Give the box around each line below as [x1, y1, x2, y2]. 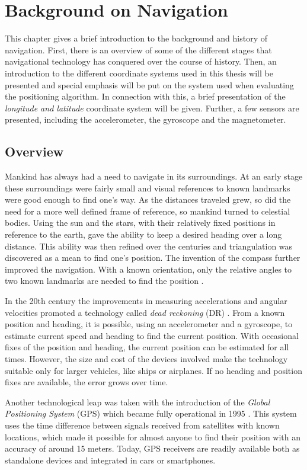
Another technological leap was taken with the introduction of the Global [5, 395, 270, 408]
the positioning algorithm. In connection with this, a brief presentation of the [5, 90, 286, 103]
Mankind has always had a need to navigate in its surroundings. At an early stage [5, 170, 303, 183]
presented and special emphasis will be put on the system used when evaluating [5, 78, 294, 91]
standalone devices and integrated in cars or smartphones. [5, 453, 216, 466]
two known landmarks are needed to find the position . [5, 274, 204, 287]
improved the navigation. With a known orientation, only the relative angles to [5, 263, 292, 275]
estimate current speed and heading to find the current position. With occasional [5, 329, 299, 341]
